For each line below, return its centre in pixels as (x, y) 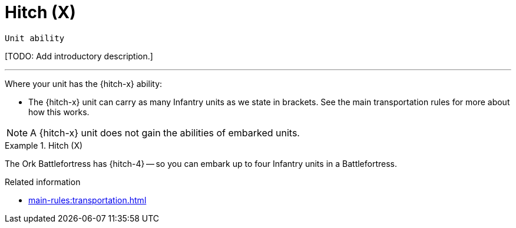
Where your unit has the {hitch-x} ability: (84, 83)
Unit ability (35, 38)
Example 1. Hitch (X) (44, 145)
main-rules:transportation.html (87, 200)
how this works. (59, 112)
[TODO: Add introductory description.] (79, 56)
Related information (43, 182)
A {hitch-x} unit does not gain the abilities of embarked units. (165, 133)
